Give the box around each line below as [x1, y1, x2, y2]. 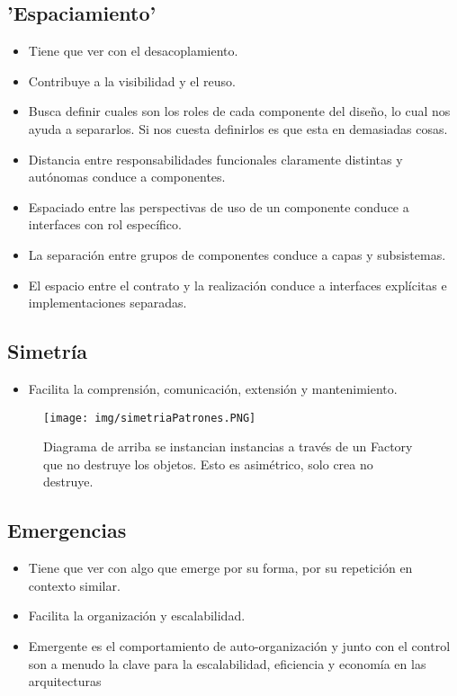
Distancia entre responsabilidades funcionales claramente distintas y [28, 149, 403, 168]
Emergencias [7, 516, 127, 544]
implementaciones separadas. [28, 293, 187, 312]
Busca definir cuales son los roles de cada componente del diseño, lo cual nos [28, 102, 451, 120]
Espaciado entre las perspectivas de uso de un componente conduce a [28, 197, 409, 216]
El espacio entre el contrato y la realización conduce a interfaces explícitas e [28, 275, 447, 294]
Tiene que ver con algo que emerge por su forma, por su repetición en [28, 558, 413, 577]
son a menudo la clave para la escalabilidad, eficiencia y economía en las [28, 654, 426, 673]
